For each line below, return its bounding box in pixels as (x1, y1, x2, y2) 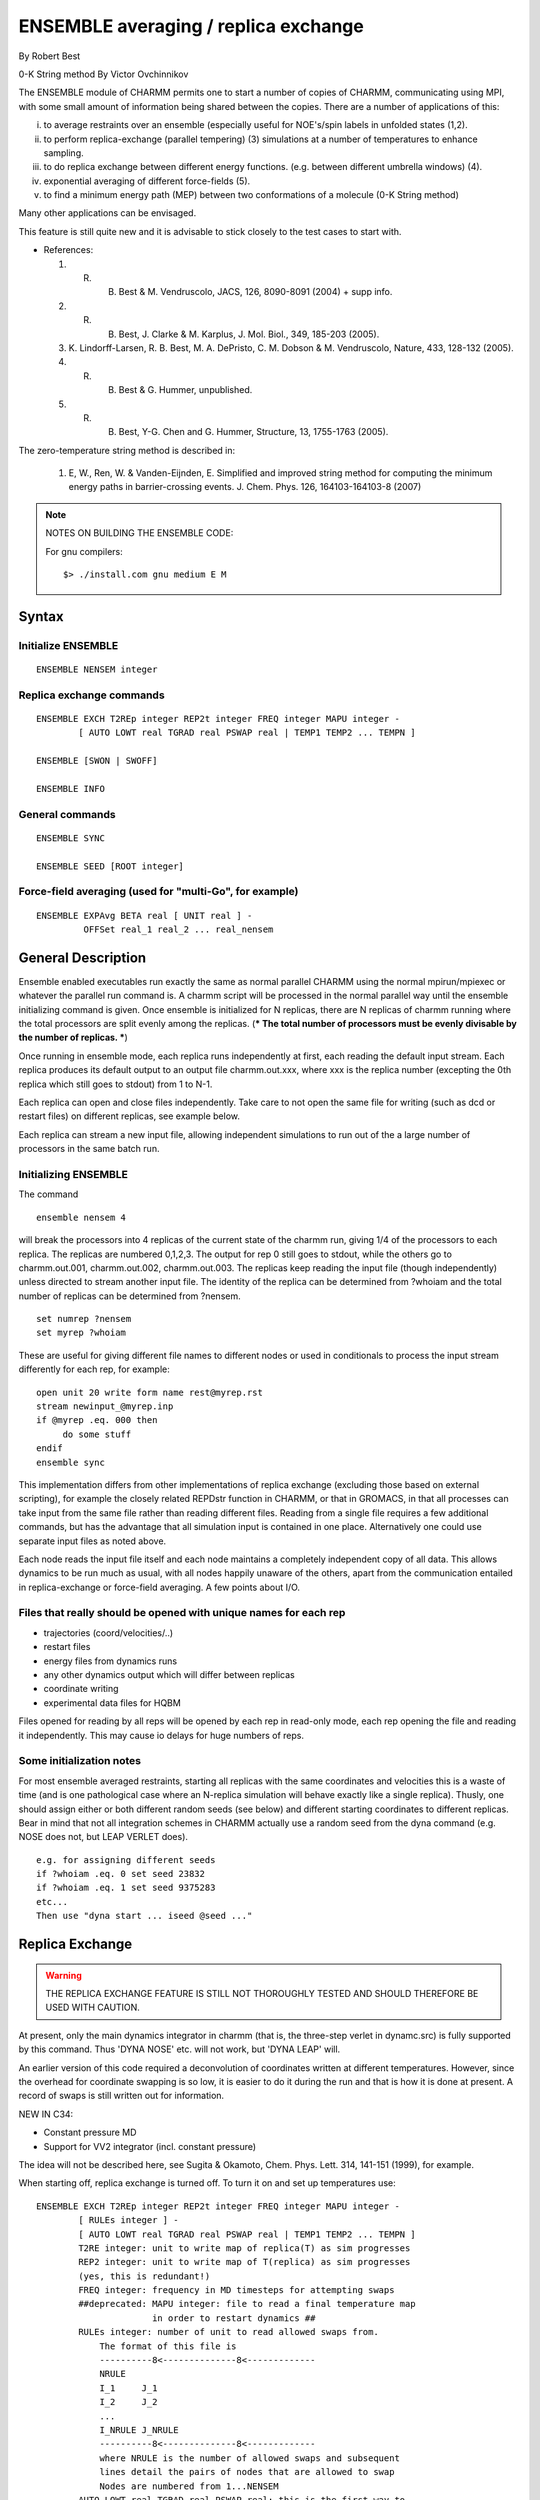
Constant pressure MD (43, 2126, 137, 2139)
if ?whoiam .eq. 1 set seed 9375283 (36, 1882, 216, 1894)
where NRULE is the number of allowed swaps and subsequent (99, 2452, 400, 2464)
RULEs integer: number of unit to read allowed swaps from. (78, 2326, 379, 2338)
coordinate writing (43, 1683, 119, 1695)
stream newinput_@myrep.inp (36, 1401, 174, 1412)
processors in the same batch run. (18, 1143, 160, 1155)
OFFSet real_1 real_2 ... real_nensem (83, 924, 274, 935)
